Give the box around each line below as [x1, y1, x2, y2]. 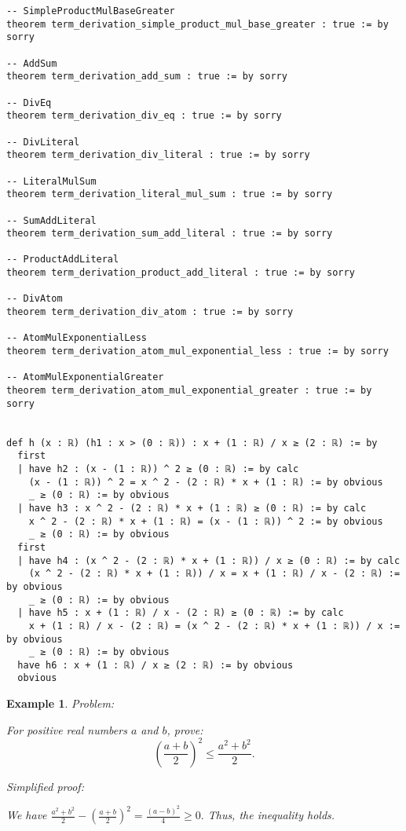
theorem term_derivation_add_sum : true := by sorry [6, 71, 287, 82]
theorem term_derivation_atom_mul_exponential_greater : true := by [6, 385, 372, 397]
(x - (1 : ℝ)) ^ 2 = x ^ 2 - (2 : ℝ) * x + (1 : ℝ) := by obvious [28, 476, 383, 488]
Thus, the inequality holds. [207, 807, 335, 823]
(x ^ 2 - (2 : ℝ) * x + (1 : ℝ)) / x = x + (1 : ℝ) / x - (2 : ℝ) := [28, 568, 401, 580]
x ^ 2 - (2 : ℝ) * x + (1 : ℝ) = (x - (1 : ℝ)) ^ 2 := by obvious [28, 515, 383, 527]
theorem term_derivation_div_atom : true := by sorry [6, 306, 294, 318]
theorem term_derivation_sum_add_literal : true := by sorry [6, 228, 333, 240]
